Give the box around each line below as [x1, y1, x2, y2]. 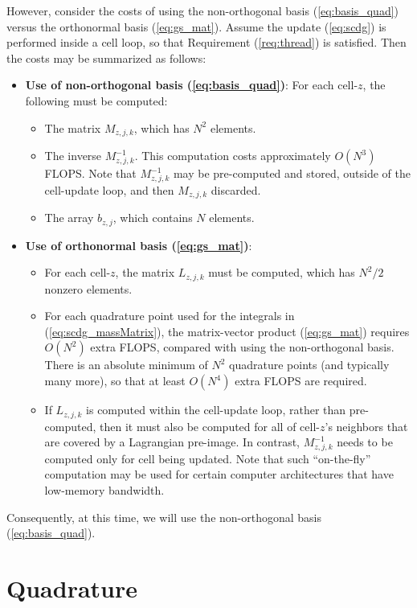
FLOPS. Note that [44, 165, 137, 182]
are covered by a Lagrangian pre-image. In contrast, [44, 433, 300, 450]
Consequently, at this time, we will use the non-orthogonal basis [6, 508, 322, 525]
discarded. [211, 181, 261, 198]
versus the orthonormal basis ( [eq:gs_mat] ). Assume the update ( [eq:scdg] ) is [6, 18, 386, 35]
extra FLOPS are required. [235, 372, 367, 389]
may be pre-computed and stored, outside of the [173, 165, 411, 182]
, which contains [112, 209, 193, 226]
